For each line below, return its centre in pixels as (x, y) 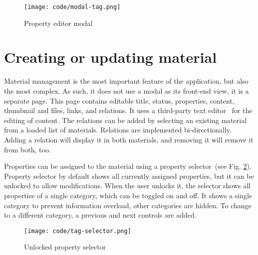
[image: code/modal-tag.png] (72, 7)
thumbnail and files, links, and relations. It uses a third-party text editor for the (128, 110)
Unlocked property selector (65, 247)
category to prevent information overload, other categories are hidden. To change (128, 205)
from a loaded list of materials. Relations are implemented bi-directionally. (118, 130)
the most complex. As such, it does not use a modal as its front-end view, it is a (127, 90)
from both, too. (27, 149)
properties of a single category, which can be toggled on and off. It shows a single (128, 195)
